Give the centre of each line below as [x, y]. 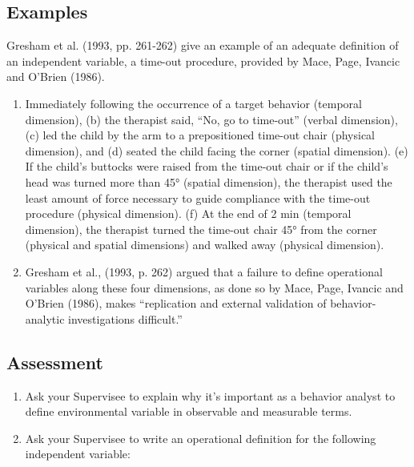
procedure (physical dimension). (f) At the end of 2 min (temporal [188, 213]
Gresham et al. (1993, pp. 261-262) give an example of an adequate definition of [203, 45]
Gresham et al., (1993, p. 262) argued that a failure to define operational [204, 271]
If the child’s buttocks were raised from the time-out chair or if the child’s [207, 166]
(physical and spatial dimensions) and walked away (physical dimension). [205, 245]
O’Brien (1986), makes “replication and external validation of [176, 303]
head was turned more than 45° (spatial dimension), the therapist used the [209, 181]
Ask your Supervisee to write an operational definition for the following [201, 438]
